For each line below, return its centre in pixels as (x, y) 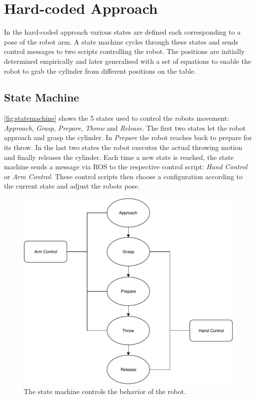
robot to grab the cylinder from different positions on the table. (100, 71)
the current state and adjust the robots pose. (72, 186)
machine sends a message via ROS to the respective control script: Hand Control (126, 167)
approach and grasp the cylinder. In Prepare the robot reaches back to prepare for (128, 137)
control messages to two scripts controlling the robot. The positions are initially (124, 51)
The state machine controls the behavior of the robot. (105, 391)
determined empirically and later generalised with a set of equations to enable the (128, 61)
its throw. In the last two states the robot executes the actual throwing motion (123, 147)
